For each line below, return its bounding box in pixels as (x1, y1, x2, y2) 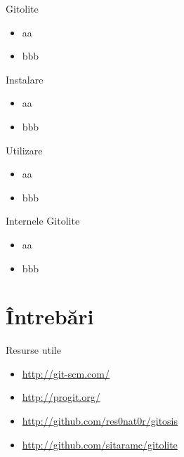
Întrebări (6, 302, 94, 331)
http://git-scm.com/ (22, 366, 110, 380)
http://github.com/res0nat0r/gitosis (22, 413, 178, 428)
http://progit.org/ (22, 390, 100, 404)
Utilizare (6, 143, 43, 157)
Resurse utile (6, 343, 61, 357)
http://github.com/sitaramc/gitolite (22, 437, 178, 451)
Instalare (6, 72, 44, 86)
